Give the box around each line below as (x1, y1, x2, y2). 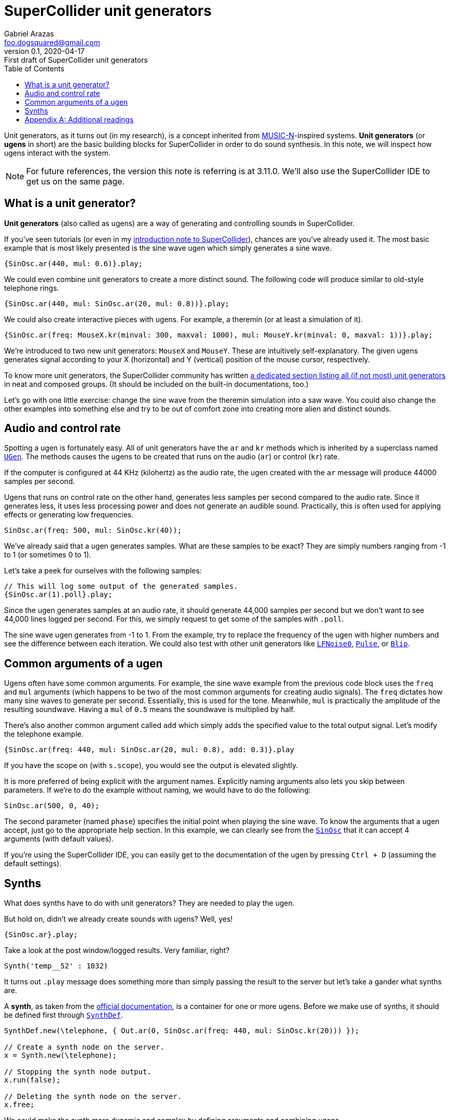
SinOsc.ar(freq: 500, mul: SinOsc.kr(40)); (4, 526, 182, 535)
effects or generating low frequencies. (4, 510, 134, 519)
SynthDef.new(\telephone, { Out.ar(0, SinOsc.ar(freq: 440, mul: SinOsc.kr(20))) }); (4, 1026, 360, 1035)
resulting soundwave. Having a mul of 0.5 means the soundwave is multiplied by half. (4, 705, 295, 714)
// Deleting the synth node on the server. (4, 1092, 182, 1101)
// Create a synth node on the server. (4, 1043, 164, 1052)
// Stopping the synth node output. (4, 1068, 152, 1076)
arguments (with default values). (4, 834, 114, 844)
